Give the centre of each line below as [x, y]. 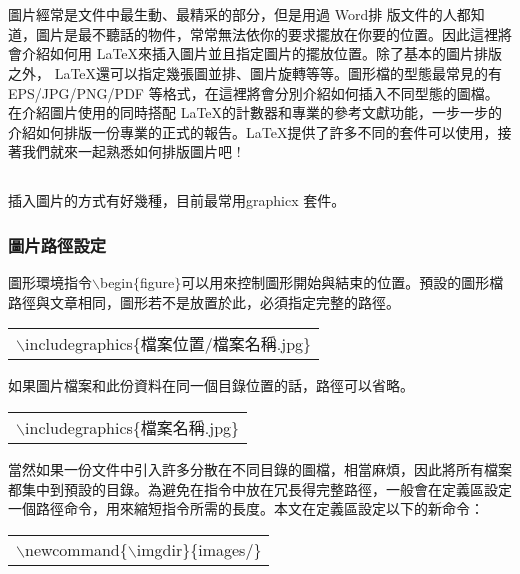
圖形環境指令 [50, 282]
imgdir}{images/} [199, 549]
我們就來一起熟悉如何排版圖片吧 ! [131, 151]
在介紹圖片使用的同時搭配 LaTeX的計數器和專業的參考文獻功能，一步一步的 [255, 112]
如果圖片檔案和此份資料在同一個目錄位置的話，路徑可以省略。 [211, 385]
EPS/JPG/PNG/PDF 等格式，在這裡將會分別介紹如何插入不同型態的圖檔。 [253, 92]
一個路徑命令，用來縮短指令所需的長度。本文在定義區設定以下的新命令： [246, 508]
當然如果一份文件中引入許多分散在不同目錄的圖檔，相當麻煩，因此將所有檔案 [260, 468]
